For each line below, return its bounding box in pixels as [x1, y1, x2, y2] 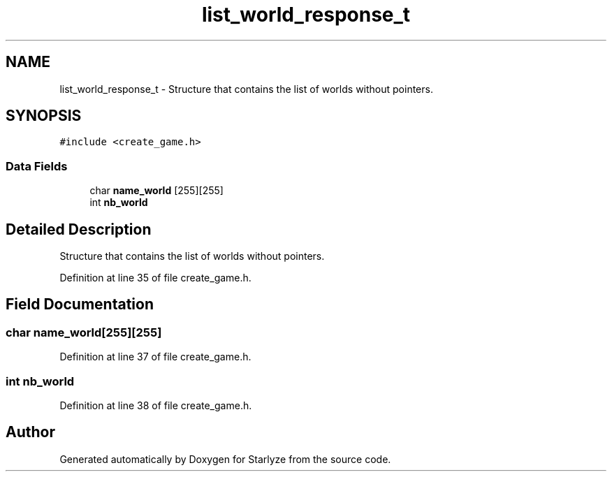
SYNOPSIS [6, 107, 82, 125]
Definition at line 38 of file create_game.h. [59, 399, 252, 411]
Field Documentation [6, 295, 154, 314]
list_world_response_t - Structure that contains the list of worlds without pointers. [59, 82, 433, 95]
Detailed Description [6, 220, 152, 238]
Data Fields [6, 159, 68, 173]
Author [6, 423, 55, 441]
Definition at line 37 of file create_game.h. [59, 351, 252, 363]
